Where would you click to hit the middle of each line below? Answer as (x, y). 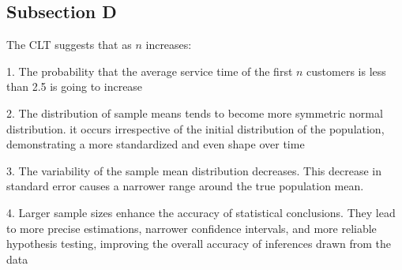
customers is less (346, 71)
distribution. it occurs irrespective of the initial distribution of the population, (195, 128)
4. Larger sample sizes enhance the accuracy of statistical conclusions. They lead (201, 212)
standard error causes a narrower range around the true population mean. (185, 186)
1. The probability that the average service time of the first (150, 71)
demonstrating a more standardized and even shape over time (156, 144)
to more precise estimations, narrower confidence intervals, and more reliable (192, 228)
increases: (169, 45)
